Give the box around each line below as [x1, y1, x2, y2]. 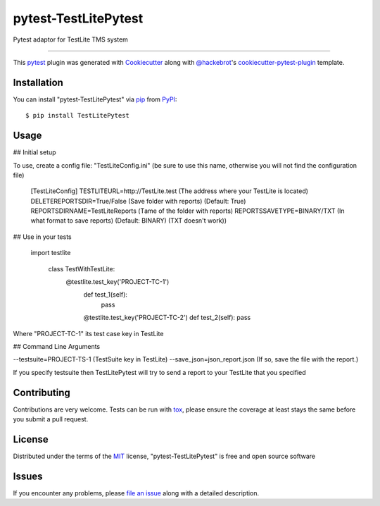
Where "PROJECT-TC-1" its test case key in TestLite [13, 329, 164, 338]
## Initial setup [13, 148, 56, 156]
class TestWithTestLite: [48, 264, 115, 273]
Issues [13, 470, 43, 482]
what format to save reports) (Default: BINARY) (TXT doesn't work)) [30, 216, 227, 225]
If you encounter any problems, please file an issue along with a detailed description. [13, 488, 260, 497]
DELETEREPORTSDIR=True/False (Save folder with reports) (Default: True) [30, 197, 246, 205]
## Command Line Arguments [13, 343, 101, 350]
